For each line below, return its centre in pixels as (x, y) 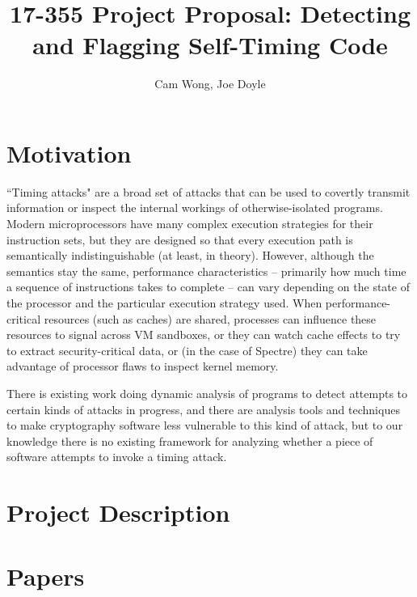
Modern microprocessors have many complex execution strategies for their (190, 224)
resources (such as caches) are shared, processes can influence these (210, 318)
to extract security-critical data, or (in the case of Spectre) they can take (187, 350)
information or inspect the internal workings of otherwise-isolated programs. (195, 207)
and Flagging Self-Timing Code (210, 45)
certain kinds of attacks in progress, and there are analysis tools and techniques (203, 409)
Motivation (69, 152)
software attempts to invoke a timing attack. (117, 457)
